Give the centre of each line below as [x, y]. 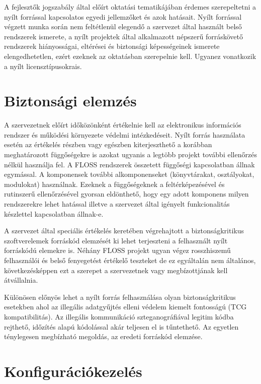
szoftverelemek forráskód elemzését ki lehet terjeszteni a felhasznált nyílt [116, 240]
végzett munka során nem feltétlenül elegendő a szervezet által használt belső [123, 26]
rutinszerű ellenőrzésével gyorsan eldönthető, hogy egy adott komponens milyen [126, 194]
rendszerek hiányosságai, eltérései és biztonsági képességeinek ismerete [112, 46]
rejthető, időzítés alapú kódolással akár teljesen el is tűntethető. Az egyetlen [121, 326]
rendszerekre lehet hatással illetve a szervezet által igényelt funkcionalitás [117, 204]
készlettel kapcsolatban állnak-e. [54, 213]
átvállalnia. [21, 280]
